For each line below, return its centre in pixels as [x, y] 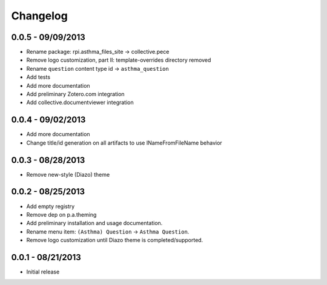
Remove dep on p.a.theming [61, 214]
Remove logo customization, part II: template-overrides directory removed [119, 60]
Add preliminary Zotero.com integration [75, 94]
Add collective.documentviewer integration [80, 102]
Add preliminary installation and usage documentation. [94, 223]
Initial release [43, 272]
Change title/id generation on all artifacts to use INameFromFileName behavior [124, 143]
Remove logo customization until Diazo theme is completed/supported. [115, 240]
